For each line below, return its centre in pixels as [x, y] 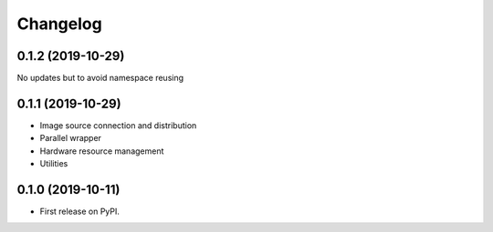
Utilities [54, 164]
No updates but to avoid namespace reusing [100, 78]
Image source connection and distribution [118, 125]
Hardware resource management [102, 151]
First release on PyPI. [80, 212]
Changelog [59, 24]
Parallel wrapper [71, 138]
